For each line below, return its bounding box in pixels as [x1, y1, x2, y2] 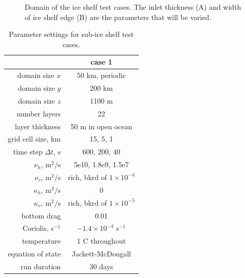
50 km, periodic [77, 70, 126, 81]
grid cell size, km [8, 133, 61, 144]
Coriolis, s [22, 223, 54, 233]
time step [13, 146, 43, 157]
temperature [22, 235, 61, 246]
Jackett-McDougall [71, 248, 131, 259]
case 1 [90, 56, 112, 67]
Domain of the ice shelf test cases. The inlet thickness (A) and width [25, 2, 241, 12]
